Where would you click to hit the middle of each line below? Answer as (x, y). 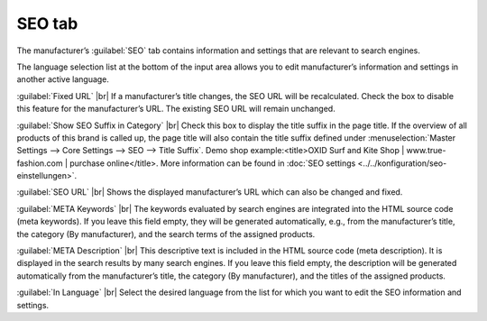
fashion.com (40, 163)
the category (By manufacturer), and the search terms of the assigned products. (166, 234)
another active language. (63, 79)
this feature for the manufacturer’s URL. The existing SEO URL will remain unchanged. (176, 109)
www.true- (426, 151)
